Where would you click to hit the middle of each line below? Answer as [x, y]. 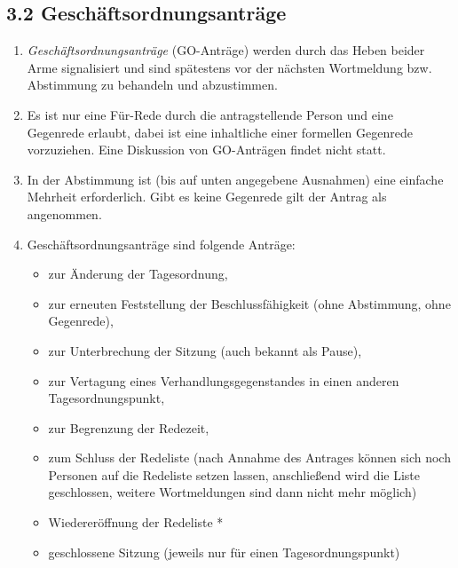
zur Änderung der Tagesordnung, [138, 274]
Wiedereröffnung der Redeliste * [136, 522]
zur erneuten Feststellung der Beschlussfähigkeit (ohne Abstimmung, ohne [249, 303]
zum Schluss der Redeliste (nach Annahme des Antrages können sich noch [249, 458]
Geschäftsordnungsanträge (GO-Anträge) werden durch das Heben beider [226, 50]
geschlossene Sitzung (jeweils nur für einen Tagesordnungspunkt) [224, 552]
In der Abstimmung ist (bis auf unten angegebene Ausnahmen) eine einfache [235, 179]
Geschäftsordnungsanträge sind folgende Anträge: [161, 244]
